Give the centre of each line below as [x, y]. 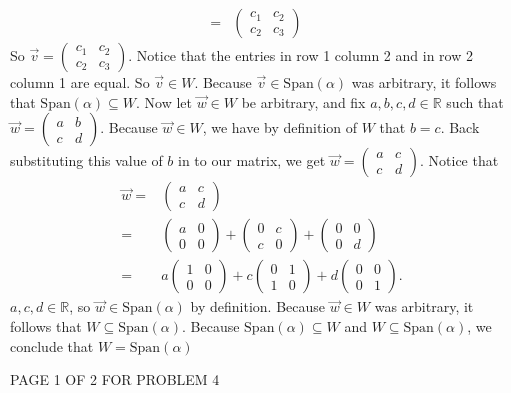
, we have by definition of [280, 127]
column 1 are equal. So [80, 82]
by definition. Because [258, 306]
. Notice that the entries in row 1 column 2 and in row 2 [300, 55]
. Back [460, 127]
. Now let [164, 101]
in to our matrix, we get [252, 160]
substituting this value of [86, 160]
